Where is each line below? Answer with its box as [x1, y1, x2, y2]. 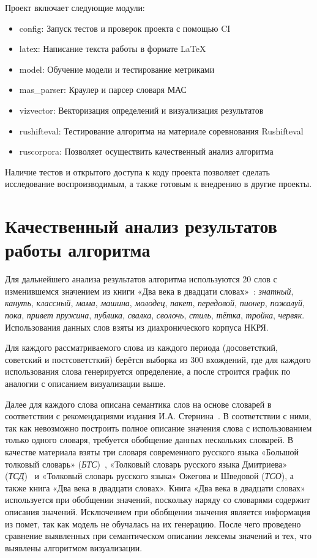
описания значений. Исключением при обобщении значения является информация [5, 505, 311, 518]
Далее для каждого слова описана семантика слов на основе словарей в [5, 397, 272, 410]
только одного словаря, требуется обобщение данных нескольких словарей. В [5, 433, 294, 446]
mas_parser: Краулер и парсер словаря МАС [19, 83, 187, 96]
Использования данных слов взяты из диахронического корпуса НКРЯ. [5, 320, 269, 333]
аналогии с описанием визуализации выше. [5, 377, 166, 389]
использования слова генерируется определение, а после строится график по [5, 365, 291, 378]
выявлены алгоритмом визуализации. [5, 541, 143, 554]
